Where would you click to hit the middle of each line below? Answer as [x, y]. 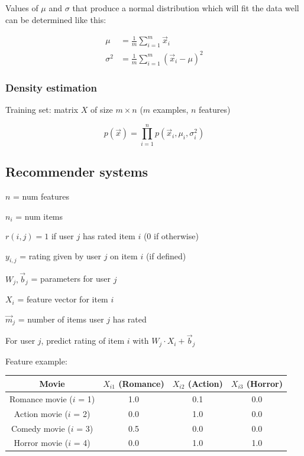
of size [101, 109]
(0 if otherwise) [171, 236]
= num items [39, 216]
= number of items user [61, 319]
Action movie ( [41, 413]
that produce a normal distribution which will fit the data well [186, 8]
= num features [41, 196]
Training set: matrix [42, 109]
